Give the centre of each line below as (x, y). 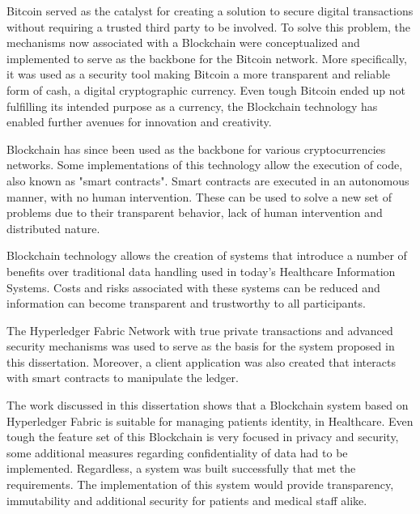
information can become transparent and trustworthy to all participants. (186, 303)
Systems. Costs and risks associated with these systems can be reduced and (193, 287)
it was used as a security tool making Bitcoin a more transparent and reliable (199, 74)
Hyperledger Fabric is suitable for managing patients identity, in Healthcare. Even (210, 421)
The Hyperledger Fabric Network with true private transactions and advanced (200, 330)
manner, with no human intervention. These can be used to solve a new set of (199, 196)
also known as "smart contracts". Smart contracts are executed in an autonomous (208, 180)
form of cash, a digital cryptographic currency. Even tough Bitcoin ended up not (206, 89)
